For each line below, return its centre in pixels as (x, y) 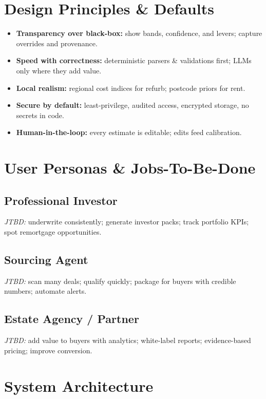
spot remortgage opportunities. (53, 232)
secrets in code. (40, 115)
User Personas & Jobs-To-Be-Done (130, 168)
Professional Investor (61, 200)
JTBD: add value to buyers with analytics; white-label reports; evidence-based (128, 340)
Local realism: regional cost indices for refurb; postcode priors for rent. (131, 88)
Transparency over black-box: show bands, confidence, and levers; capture (139, 33)
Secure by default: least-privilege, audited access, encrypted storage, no (132, 105)
